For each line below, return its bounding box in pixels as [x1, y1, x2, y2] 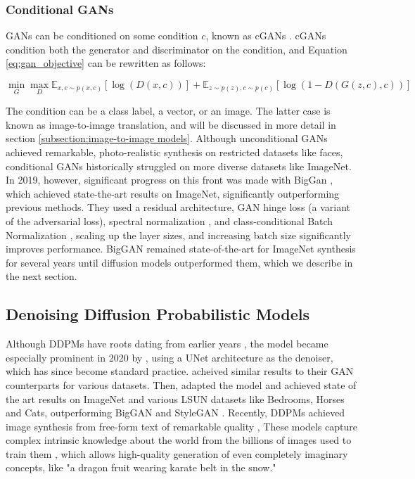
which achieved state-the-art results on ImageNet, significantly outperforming [6, 186, 340, 200]
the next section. [6, 269, 77, 283]
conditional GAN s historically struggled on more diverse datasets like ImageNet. [6, 158, 352, 173]
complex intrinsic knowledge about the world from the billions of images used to [6, 433, 352, 447]
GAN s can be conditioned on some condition [6, 28, 198, 43]
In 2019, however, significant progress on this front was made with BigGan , [6, 172, 333, 187]
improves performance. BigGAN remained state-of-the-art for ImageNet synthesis [6, 241, 356, 256]
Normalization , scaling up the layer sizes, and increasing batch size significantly [6, 227, 351, 242]
